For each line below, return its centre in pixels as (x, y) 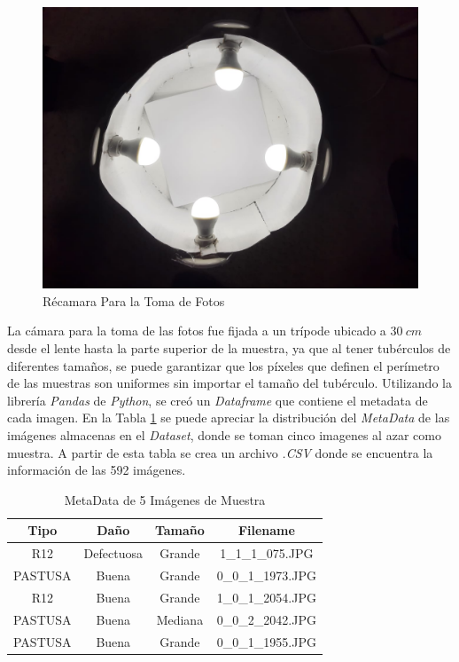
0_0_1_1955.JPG (266, 641)
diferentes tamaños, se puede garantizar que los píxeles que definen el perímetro (223, 365)
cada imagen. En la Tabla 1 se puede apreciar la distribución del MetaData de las (229, 418)
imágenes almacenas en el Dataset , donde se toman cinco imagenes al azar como (224, 434)
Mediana (180, 619)
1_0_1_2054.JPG (266, 597)
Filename (266, 530)
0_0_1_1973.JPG (266, 575)
